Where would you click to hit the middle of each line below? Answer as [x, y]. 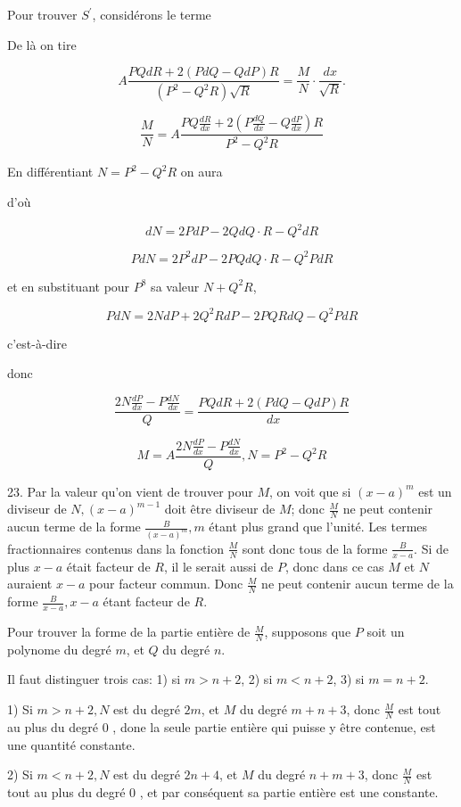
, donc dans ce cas [334, 566]
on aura [202, 172]
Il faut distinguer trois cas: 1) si [94, 679]
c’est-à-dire [37, 343]
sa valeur [175, 286]
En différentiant [50, 172]
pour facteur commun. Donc [166, 584]
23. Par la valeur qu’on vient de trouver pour [130, 491]
